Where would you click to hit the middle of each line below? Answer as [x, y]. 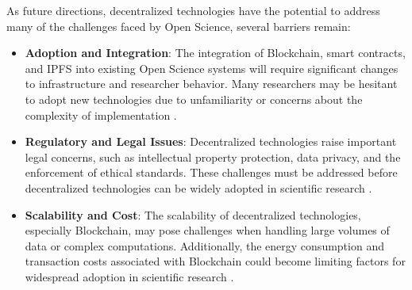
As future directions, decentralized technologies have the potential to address [193, 10]
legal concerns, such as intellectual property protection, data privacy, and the [213, 156]
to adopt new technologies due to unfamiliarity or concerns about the [194, 99]
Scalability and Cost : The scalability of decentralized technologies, [193, 214]
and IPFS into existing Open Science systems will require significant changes [212, 68]
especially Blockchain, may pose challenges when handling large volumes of [207, 230]
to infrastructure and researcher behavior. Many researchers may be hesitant [211, 84]
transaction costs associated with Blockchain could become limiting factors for [215, 261]
